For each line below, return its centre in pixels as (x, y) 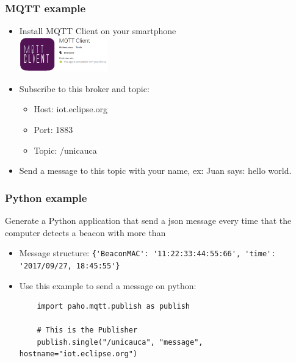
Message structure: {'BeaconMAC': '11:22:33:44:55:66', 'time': (147, 253)
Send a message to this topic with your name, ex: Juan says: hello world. (155, 171)
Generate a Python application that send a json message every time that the (148, 220)
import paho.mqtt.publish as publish (113, 307)
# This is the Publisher (87, 330)
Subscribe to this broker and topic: (84, 88)
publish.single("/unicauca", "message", (120, 342)
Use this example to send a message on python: (108, 285)
